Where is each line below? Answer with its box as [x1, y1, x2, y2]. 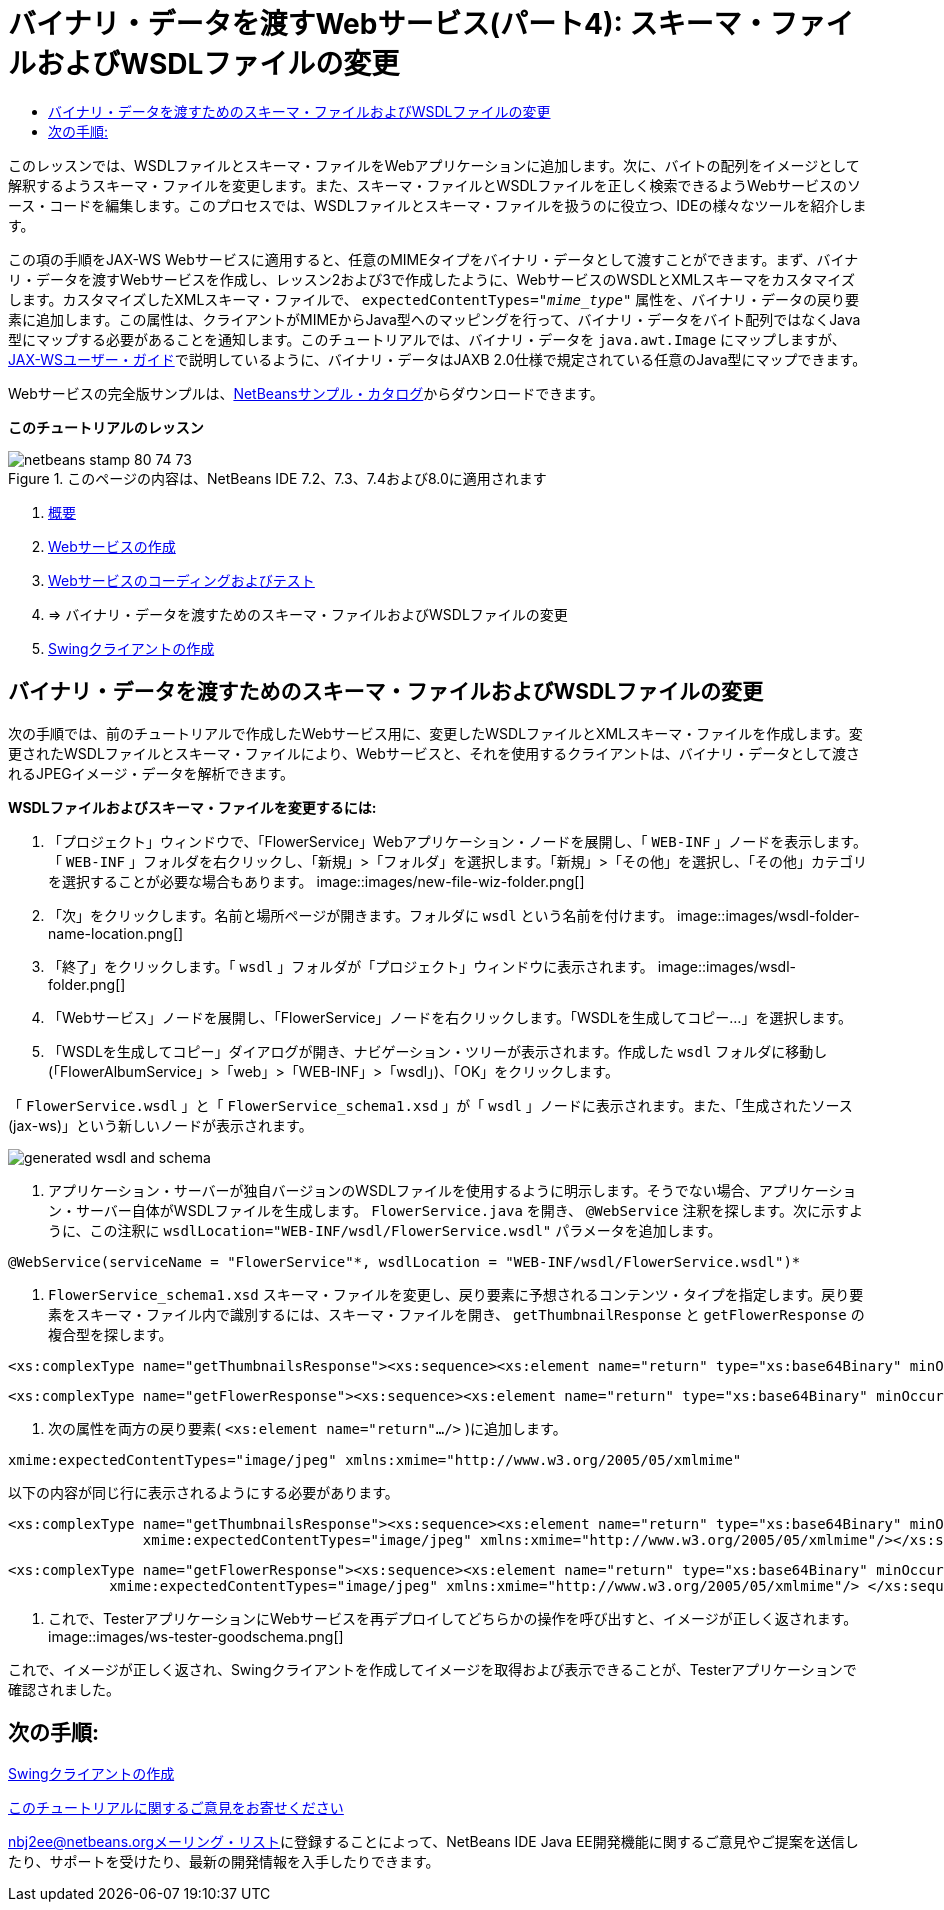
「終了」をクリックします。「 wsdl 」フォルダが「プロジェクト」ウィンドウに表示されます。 [48, 957, 654, 975]
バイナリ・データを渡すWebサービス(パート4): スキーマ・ [8, 7, 770, 41]
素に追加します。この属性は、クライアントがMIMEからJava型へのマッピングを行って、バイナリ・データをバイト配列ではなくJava [8, 310, 861, 328]
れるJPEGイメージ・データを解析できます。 [8, 764, 295, 782]
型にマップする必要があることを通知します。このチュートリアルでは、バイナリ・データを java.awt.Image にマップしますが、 [8, 330, 846, 348]
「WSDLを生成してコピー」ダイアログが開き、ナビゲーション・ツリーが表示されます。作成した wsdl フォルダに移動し [48, 1042, 828, 1060]
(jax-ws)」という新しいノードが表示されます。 [8, 1116, 313, 1134]
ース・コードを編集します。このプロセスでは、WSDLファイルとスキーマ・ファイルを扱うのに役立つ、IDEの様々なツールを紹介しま [8, 196, 867, 214]
